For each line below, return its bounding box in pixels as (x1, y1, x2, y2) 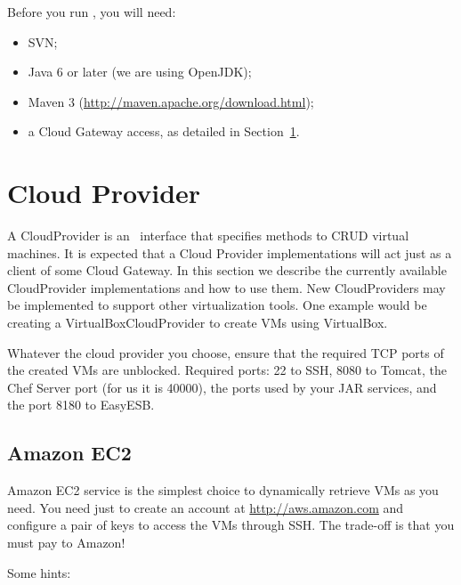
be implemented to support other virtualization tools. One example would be (7, 296, 427, 314)
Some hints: (7, 563, 71, 581)
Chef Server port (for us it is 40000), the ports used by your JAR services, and (7, 378, 437, 396)
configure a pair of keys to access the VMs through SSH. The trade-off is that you (7, 516, 455, 534)
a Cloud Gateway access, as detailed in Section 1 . (28, 122, 300, 141)
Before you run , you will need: (7, 3, 176, 20)
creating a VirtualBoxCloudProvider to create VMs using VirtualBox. (7, 313, 388, 332)
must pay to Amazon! (7, 533, 125, 552)
